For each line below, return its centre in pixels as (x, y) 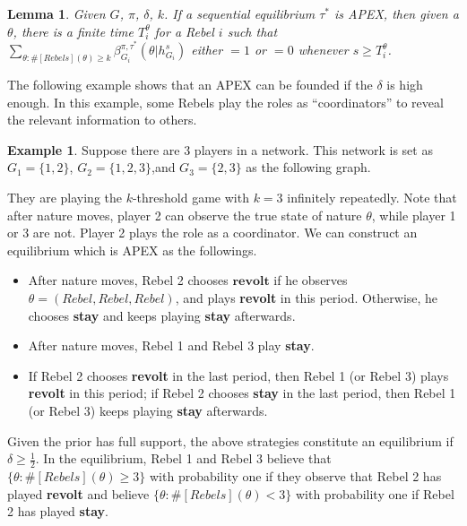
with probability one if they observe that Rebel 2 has (295, 476)
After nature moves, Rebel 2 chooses (128, 280)
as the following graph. (308, 167)
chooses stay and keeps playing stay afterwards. (162, 315)
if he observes (311, 280)
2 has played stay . (58, 511)
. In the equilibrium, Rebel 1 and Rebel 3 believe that (183, 458)
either (207, 50)
